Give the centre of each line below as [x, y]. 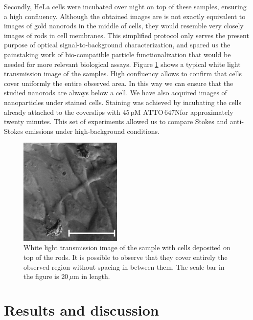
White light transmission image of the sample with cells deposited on [127, 247]
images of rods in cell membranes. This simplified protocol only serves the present [126, 35]
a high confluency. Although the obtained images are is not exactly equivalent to [125, 16]
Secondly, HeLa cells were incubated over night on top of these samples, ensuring [125, 6]
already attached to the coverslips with [62, 112]
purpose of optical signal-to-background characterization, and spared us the [117, 45]
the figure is [41, 276]
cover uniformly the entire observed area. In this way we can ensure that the [119, 83]
